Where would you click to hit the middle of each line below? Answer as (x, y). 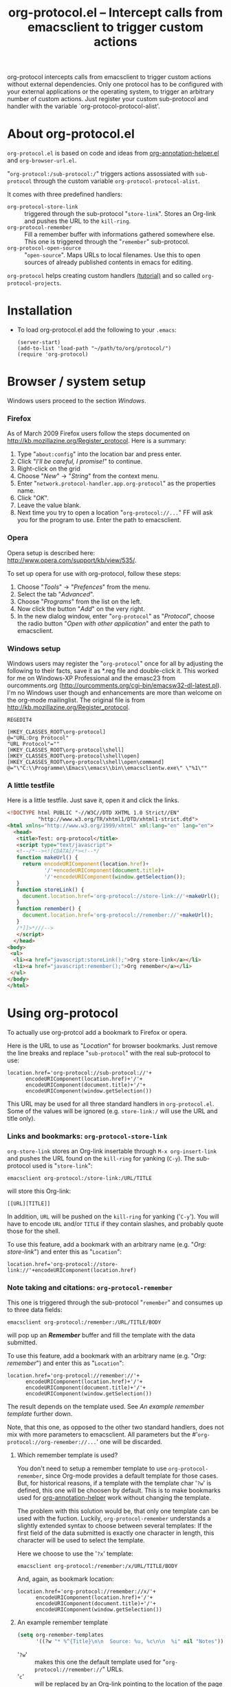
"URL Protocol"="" (33, 744)
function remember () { (48, 909)
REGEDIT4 (20, 720)
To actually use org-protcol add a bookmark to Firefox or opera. (97, 1032)
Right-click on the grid (48, 469)
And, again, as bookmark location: (66, 1579)
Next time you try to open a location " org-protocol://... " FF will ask (115, 513)
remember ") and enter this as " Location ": (66, 1363)
